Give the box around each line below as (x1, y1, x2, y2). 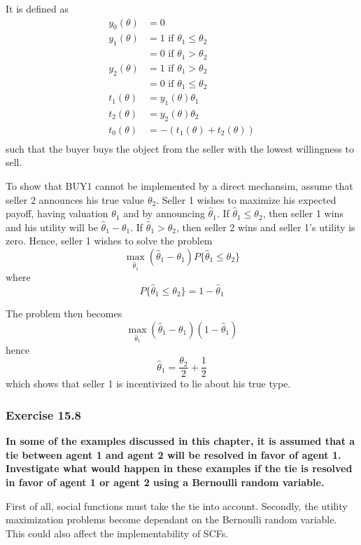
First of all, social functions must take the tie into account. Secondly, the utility (6, 498, 348, 513)
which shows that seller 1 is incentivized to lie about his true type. (6, 376, 291, 391)
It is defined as (6, 1, 69, 15)
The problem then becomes (6, 305, 122, 320)
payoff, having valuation (6, 206, 108, 221)
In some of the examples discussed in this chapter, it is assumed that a (6, 434, 355, 448)
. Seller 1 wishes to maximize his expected (156, 192, 337, 207)
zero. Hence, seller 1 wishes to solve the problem (6, 233, 213, 248)
